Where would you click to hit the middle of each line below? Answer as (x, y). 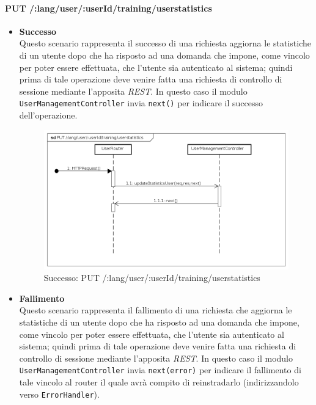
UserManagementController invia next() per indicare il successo (141, 103)
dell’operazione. (48, 115)
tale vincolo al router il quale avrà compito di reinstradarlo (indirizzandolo (159, 382)
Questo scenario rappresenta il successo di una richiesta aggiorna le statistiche (165, 43)
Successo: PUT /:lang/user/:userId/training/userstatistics (152, 278)
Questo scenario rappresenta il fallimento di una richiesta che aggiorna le (156, 310)
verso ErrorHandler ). (59, 394)
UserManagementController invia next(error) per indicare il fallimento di (160, 370)
